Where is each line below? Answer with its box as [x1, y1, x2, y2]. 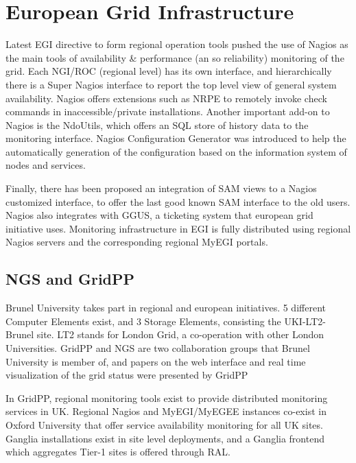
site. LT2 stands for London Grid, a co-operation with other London [36, 327, 324, 342]
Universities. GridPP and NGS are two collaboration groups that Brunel [5, 341, 310, 355]
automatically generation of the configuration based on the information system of [5, 144, 347, 158]
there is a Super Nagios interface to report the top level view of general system [5, 77, 337, 91]
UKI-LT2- [284, 313, 326, 328]
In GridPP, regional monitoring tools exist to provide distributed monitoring [5, 390, 328, 405]
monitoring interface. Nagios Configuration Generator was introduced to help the [5, 131, 346, 145]
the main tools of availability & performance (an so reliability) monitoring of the [5, 50, 344, 64]
